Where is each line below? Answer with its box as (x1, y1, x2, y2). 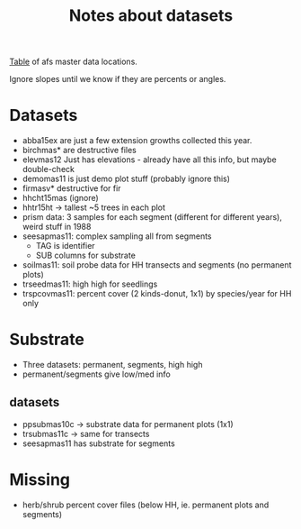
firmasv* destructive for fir (22, 183, 121, 194)
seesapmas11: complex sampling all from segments (22, 231, 212, 242)
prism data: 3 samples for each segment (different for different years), (22, 212, 283, 223)
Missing (9, 470, 70, 490)
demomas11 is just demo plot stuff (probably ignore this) (22, 173, 231, 185)
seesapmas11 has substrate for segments (22, 438, 175, 449)
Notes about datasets (68, 5, 234, 26)
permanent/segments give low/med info (22, 369, 171, 379)
